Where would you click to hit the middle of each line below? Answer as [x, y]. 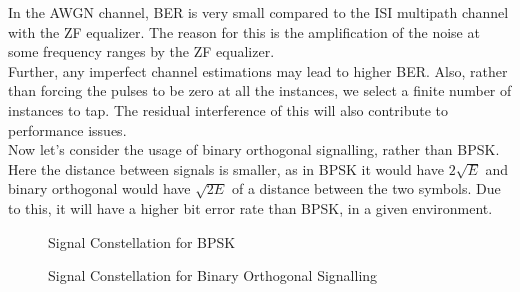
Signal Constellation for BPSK [142, 241]
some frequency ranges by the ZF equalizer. [141, 51]
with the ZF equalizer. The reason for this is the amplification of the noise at [244, 31]
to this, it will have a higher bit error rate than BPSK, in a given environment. [250, 207]
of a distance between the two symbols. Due [366, 188]
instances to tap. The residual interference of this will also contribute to [228, 109]
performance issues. [67, 129]
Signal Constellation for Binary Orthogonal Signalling [213, 275]
